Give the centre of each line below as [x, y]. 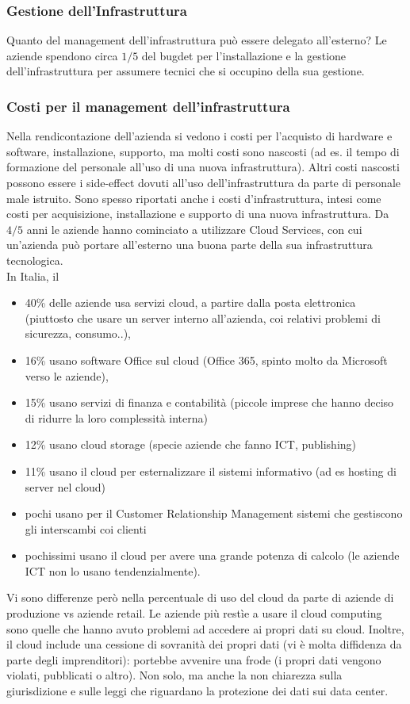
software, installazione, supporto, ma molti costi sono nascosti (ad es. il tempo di [203, 151]
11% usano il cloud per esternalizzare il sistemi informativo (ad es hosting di [211, 471]
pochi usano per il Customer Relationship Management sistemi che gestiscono [214, 513]
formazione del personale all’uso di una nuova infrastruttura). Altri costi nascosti [203, 167]
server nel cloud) [65, 486]
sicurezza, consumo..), [78, 333]
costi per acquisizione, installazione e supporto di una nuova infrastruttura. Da [198, 214]
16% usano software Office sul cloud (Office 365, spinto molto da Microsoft [206, 360]
